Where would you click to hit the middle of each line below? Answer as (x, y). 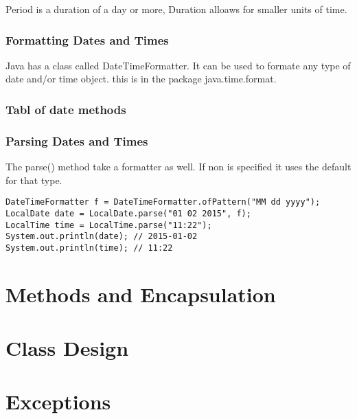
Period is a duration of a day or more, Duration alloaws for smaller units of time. (176, 9)
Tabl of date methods (66, 109)
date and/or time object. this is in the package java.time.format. (141, 79)
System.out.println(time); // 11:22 (89, 248)
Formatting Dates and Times (87, 39)
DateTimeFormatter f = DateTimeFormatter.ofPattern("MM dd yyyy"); (163, 202)
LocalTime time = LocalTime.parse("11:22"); (109, 225)
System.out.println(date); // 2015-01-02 (102, 237)
